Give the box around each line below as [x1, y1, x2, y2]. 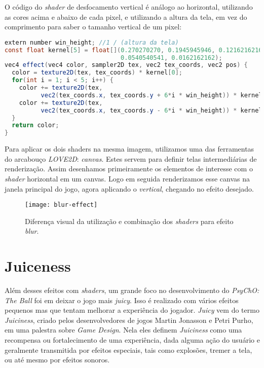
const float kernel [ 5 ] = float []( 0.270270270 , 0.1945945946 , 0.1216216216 [5, 46, 262, 54]
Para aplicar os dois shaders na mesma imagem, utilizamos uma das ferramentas [5, 143, 254, 154]
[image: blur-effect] [25, 201, 98, 209]
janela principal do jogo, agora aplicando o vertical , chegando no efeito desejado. [5, 183, 254, 194]
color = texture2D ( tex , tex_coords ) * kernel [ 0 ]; [12, 69, 182, 77]
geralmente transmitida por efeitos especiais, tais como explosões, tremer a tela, [5, 344, 252, 355]
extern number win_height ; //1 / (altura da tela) [5, 39, 179, 46]
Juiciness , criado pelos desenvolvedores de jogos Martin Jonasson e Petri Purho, [5, 314, 253, 325]
